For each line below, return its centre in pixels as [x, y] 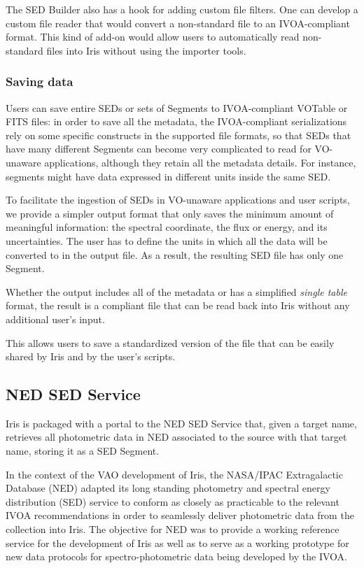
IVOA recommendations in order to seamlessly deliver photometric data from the [180, 515]
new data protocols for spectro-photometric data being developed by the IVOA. [176, 556]
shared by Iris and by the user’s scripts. [91, 356]
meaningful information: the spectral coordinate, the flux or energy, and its [167, 227]
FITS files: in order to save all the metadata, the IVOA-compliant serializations [176, 121]
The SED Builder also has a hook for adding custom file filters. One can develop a [182, 9]
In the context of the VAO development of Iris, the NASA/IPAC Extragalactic [174, 474]
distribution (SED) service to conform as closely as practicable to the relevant [173, 501]
